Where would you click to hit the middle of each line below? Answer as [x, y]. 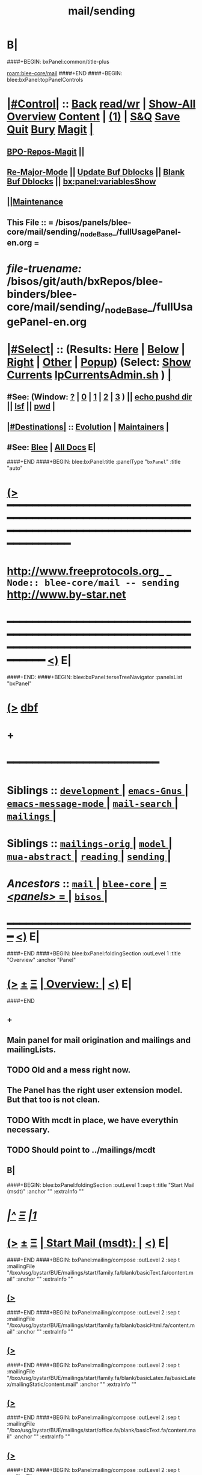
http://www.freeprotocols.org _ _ [89, 571]
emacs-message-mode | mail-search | [93, 803]
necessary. [28, 1129]
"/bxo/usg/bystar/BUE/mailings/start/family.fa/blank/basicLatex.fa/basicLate [101, 1378]
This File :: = [30, 222]
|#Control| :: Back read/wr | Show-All [101, 104]
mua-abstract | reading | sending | [89, 856]
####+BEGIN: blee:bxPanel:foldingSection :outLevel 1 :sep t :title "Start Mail [101, 1185]
